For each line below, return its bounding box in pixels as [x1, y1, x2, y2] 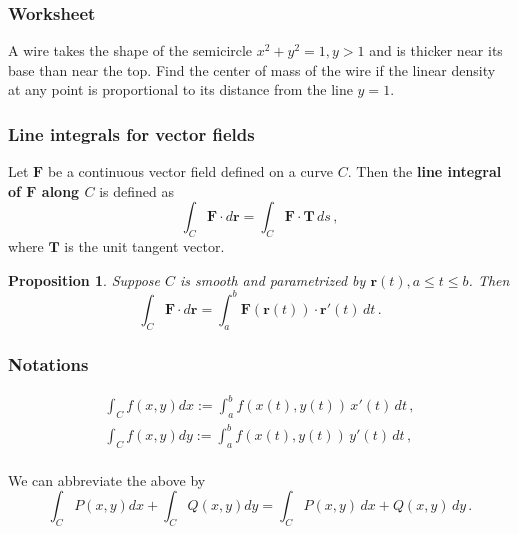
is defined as [99, 180, 175, 201]
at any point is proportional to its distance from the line [8, 79, 353, 100]
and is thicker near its [369, 40, 503, 61]
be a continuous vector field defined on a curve [47, 161, 334, 182]
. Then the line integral [347, 161, 502, 182]
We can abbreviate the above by [8, 469, 206, 490]
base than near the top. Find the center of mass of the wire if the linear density [8, 59, 496, 80]
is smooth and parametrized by [179, 269, 366, 290]
